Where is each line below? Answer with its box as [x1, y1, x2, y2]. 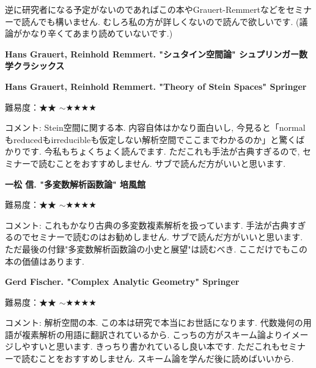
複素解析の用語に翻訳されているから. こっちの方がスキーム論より [21, 328, 283, 340]
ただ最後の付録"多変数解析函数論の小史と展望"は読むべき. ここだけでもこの [5, 242, 308, 255]
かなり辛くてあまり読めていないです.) [21, 27, 173, 40]
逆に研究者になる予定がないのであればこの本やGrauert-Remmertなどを [5, 3, 286, 15]
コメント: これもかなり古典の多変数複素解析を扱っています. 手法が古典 [5, 218, 289, 231]
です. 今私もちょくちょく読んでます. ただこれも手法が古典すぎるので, [21, 145, 300, 158]
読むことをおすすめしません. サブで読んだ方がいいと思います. [39, 156, 286, 169]
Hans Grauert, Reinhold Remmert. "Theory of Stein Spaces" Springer [5, 79, 307, 92]
